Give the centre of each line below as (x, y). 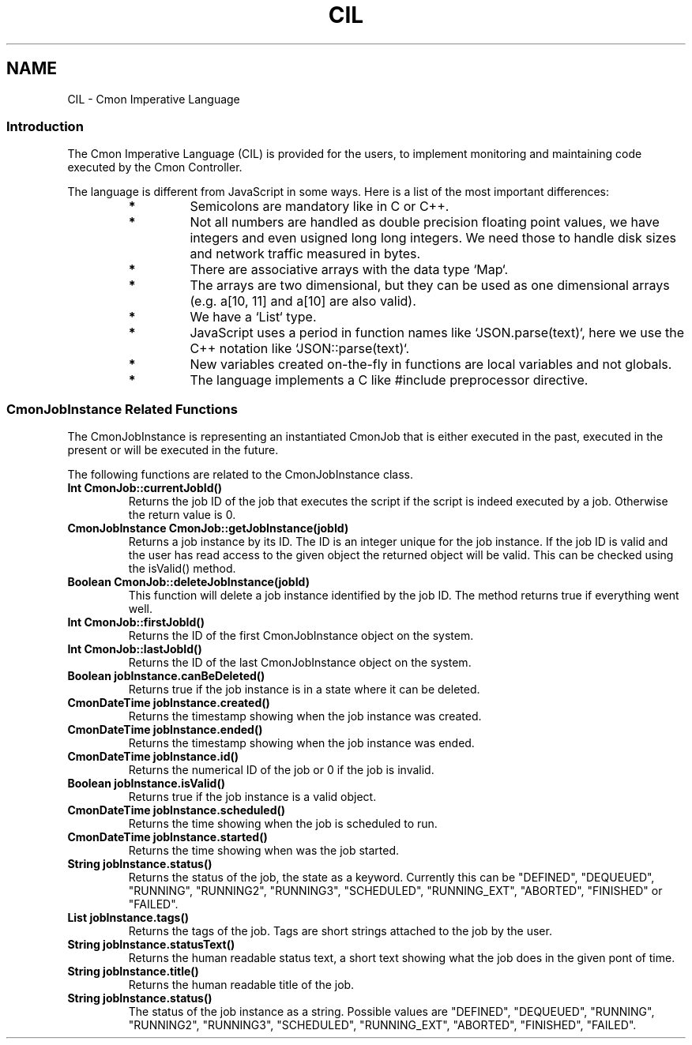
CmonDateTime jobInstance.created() (169, 703)
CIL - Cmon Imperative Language (154, 99)
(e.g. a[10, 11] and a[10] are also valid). (303, 301)
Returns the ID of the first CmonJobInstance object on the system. (301, 636)
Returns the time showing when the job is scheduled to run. (283, 824)
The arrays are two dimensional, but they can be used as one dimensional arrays (430, 286)
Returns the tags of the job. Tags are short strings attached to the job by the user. (340, 931)
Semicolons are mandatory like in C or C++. (320, 207)
